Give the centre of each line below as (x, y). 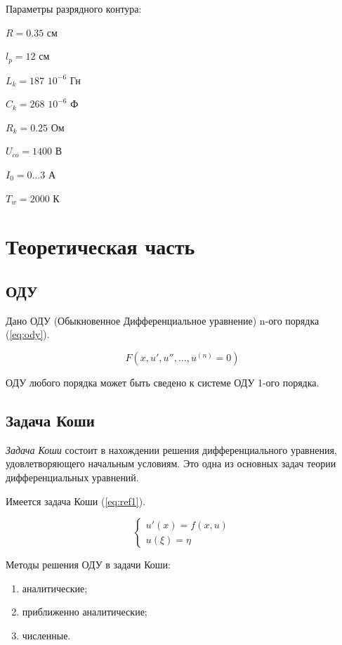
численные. (46, 635)
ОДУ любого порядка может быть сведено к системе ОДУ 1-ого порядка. (163, 382)
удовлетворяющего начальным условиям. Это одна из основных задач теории (171, 463)
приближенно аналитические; (85, 612)
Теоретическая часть (100, 246)
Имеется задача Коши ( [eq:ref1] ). (76, 501)
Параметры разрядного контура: (74, 8)
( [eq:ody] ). (28, 334)
